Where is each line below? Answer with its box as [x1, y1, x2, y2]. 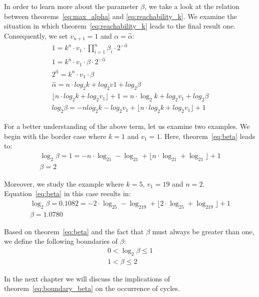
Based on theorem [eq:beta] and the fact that [4, 226, 144, 236]
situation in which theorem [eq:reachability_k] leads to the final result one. [4, 21, 236, 31]
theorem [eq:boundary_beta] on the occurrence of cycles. [4, 283, 180, 293]
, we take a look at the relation [144, 1, 239, 11]
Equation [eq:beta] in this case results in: [4, 188, 131, 199]
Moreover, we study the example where [4, 178, 124, 189]
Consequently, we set [4, 30, 68, 41]
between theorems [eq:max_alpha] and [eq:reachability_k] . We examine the [4, 11, 237, 21]
